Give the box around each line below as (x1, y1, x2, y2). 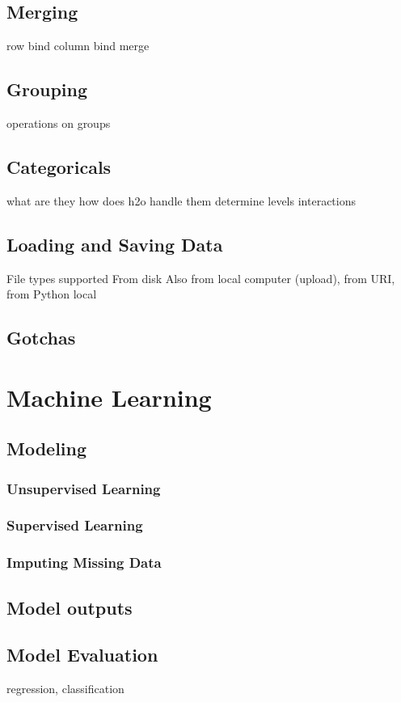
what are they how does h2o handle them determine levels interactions (6, 192, 356, 209)
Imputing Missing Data (6, 552, 162, 573)
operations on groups (6, 115, 111, 131)
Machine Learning (6, 380, 212, 413)
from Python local (6, 285, 97, 302)
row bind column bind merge (6, 37, 150, 54)
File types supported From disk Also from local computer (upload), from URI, (6, 269, 395, 286)
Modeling (6, 436, 87, 461)
